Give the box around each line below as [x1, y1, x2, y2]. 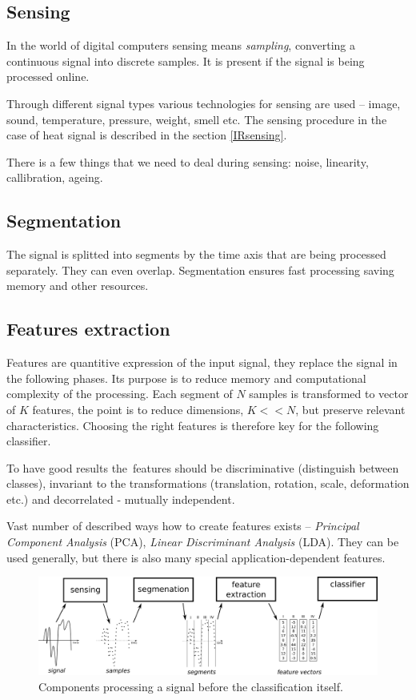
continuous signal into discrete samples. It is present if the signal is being [6, 52, 365, 69]
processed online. [6, 68, 90, 85]
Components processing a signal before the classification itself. [38, 678, 343, 694]
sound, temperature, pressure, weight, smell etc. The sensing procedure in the [6, 111, 387, 127]
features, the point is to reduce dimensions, [32, 400, 244, 417]
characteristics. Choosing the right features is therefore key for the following [6, 416, 379, 433]
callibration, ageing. [6, 169, 103, 186]
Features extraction [6, 316, 170, 341]
